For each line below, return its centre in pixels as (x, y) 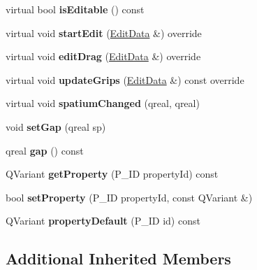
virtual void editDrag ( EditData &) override (103, 56)
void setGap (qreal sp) (56, 126)
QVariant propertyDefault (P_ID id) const (103, 221)
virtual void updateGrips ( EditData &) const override (125, 79)
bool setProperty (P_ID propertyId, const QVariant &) (129, 197)
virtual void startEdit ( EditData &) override (104, 33)
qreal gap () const (45, 150)
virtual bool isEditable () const (75, 9)
